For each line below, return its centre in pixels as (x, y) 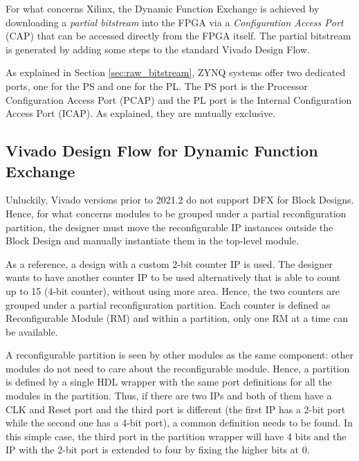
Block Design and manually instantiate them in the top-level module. (153, 241)
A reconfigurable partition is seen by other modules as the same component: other (180, 355)
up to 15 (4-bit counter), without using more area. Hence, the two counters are (173, 290)
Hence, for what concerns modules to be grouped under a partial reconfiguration (176, 213)
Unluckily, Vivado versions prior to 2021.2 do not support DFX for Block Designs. (180, 200)
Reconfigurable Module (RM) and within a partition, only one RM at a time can (177, 318)
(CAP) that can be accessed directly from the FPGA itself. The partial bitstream (178, 36)
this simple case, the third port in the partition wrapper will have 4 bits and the (176, 436)
